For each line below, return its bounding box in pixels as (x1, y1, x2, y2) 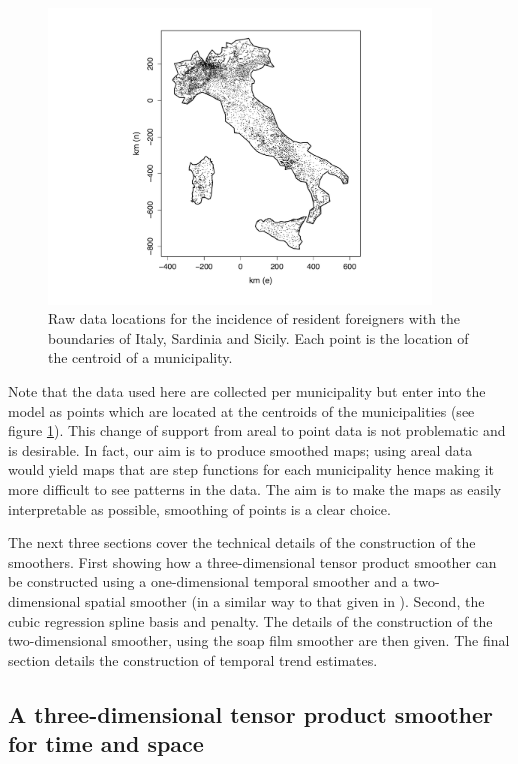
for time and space (8, 728, 204, 759)
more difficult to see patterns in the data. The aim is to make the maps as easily (8, 478, 502, 499)
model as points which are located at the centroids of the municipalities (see (8, 400, 475, 421)
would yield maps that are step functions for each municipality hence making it (8, 459, 495, 480)
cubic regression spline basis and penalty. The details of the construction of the (8, 610, 493, 631)
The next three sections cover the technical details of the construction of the (8, 532, 476, 553)
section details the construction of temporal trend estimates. (8, 649, 378, 670)
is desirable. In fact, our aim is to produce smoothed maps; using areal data (8, 439, 473, 460)
